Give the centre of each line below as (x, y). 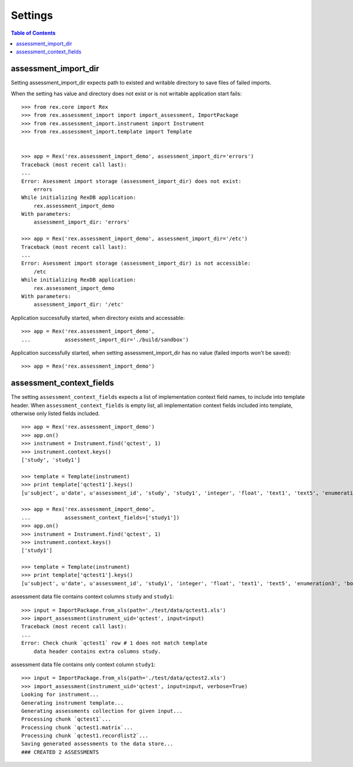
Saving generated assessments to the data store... (97, 744)
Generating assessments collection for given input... (102, 711)
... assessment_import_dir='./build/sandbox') (105, 339)
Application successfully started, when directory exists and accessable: (98, 318)
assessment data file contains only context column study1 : (83, 664)
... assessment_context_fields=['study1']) (100, 517)
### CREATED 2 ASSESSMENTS (60, 752)
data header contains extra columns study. (97, 651)
